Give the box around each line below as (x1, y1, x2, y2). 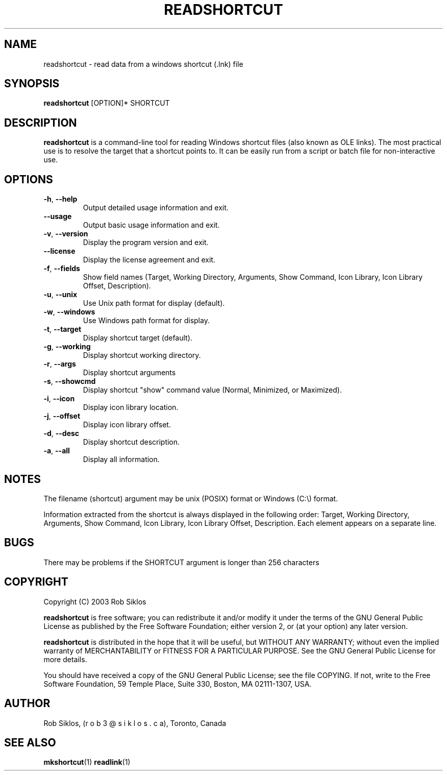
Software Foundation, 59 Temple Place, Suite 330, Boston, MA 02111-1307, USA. (43, 679, 312, 688)
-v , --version (43, 229, 88, 238)
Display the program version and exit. (83, 238, 209, 247)
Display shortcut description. (83, 438, 180, 447)
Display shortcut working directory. (83, 351, 201, 360)
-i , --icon (43, 394, 75, 403)
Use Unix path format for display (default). (83, 299, 225, 308)
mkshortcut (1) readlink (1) (43, 758, 131, 767)
